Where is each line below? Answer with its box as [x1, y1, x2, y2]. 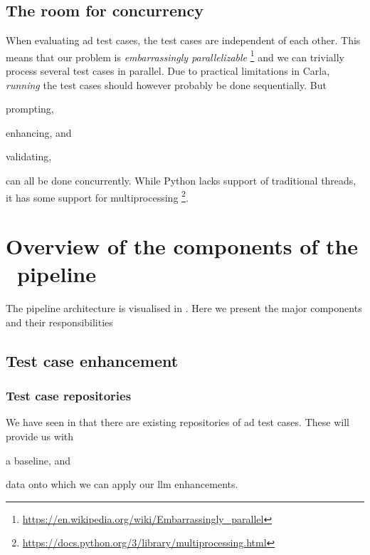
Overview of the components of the [6, 232, 359, 261]
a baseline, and [6, 452, 71, 467]
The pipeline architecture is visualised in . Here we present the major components [6, 301, 362, 316]
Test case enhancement [6, 349, 179, 371]
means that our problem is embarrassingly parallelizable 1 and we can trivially [6, 47, 344, 64]
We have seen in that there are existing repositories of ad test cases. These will [6, 415, 349, 430]
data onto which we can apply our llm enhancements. [6, 477, 238, 492]
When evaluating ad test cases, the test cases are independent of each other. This [6, 33, 361, 48]
